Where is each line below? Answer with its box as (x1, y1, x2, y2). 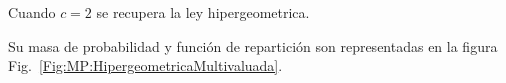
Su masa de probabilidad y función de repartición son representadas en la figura (8, 35, 498, 56)
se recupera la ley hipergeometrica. (96, 2, 310, 22)
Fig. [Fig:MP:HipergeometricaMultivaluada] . (8, 55, 283, 76)
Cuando (8, 2, 56, 22)
